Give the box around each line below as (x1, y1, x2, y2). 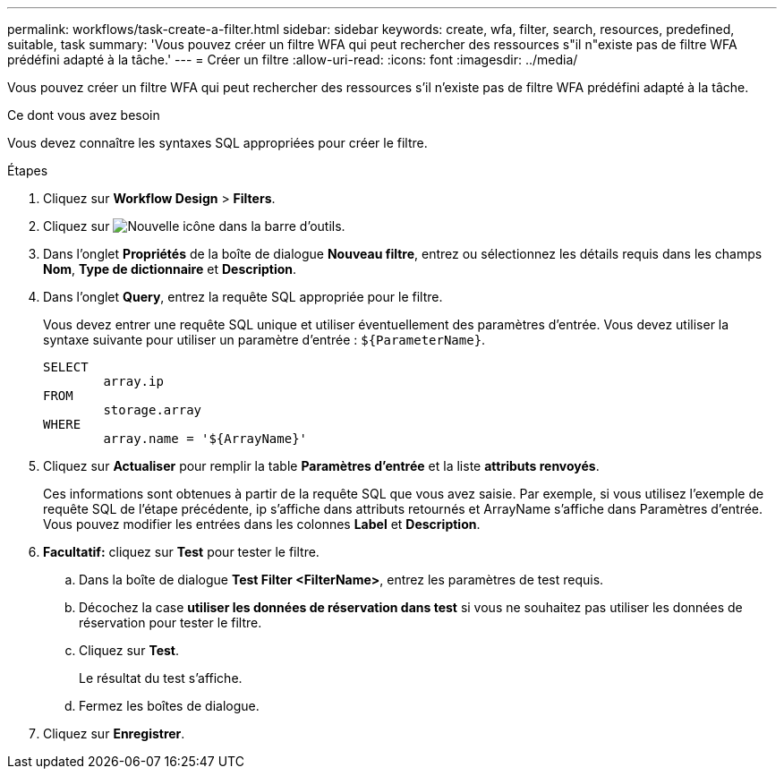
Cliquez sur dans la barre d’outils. (43, 218, 345, 234)
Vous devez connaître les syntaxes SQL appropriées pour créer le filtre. (7, 135, 428, 150)
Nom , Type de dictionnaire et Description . (43, 261, 297, 277)
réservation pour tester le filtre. (79, 615, 262, 630)
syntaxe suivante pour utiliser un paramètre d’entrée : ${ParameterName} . (43, 332, 486, 347)
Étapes (7, 163, 48, 178)
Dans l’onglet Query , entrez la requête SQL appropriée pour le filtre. (43, 289, 443, 304)
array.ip (103, 374, 164, 388)
